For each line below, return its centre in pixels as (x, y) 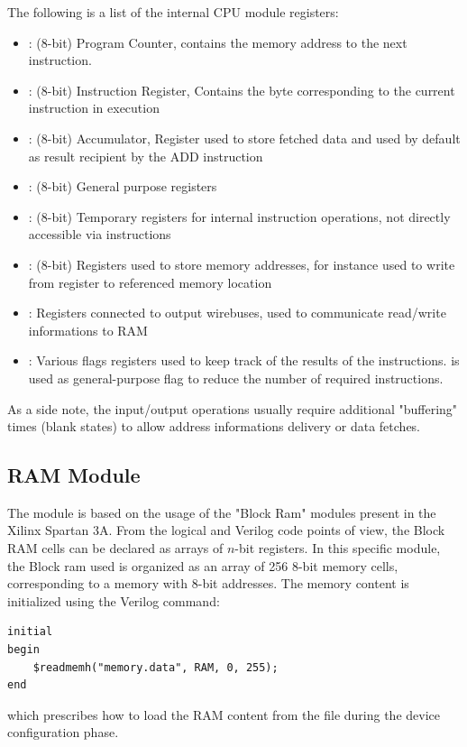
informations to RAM (88, 330)
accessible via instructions (100, 234)
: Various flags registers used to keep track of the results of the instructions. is (244, 360)
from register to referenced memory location (150, 282)
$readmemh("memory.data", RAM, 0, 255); (156, 667)
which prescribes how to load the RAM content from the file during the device (224, 714)
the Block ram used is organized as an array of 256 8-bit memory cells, (203, 565)
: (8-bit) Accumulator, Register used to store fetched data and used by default (244, 138)
